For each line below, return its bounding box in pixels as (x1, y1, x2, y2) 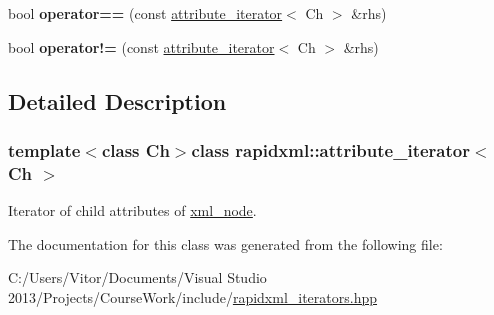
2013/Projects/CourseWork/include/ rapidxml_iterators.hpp (8, 286, 378, 307)
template (8, 137, 81, 162)
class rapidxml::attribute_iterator (191, 137, 470, 162)
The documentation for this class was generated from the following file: (8, 233, 443, 254)
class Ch (101, 137, 170, 162)
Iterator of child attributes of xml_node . (8, 200, 257, 221)
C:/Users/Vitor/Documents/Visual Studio (8, 267, 267, 288)
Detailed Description (8, 85, 227, 116)
